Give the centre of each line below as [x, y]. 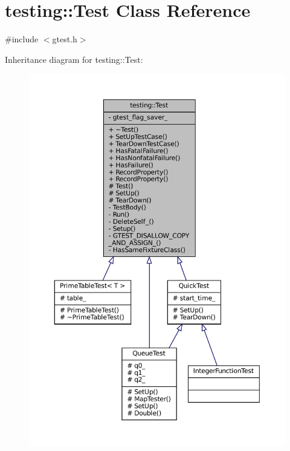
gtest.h [65, 39]
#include [22, 39]
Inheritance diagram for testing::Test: [74, 59]
